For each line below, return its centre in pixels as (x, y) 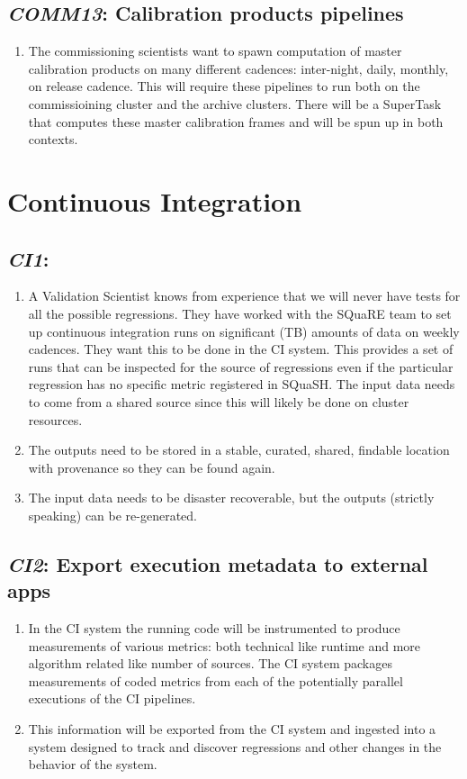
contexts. (53, 139)
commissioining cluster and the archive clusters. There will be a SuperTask (235, 103)
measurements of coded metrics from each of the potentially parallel (216, 680)
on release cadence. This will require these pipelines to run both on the (224, 86)
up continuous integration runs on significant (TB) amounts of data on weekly (244, 331)
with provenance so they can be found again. (152, 467)
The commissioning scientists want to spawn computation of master (215, 51)
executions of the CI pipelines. (112, 698)
